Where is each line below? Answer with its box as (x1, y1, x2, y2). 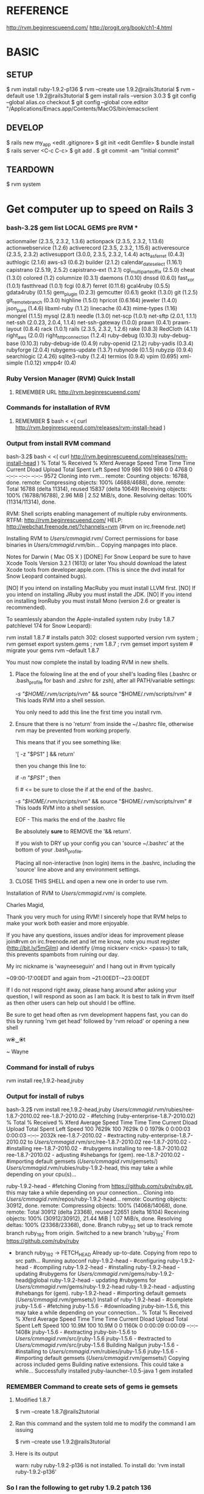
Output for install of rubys (6, 1092, 85, 1100)
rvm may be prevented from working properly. (15, 727, 132, 734)
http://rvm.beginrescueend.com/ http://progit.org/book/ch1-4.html (6, 24, 172, 31)
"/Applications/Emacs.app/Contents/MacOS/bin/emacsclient (6, 105, 158, 112)
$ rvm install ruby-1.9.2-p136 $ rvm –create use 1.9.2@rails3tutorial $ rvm (6, 85, 191, 93)
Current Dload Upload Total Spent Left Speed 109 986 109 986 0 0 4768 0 (6, 466, 193, 473)
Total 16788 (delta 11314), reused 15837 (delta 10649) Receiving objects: (6, 485, 188, 493)
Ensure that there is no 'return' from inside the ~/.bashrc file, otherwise (15, 720, 194, 727)
